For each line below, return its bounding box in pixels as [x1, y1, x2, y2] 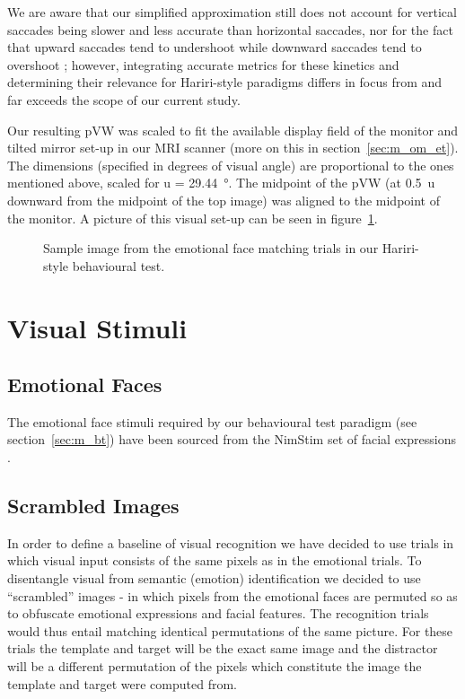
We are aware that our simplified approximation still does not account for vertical [7, 3, 457, 21]
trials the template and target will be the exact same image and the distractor [7, 639, 438, 658]
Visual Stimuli [7, 309, 188, 345]
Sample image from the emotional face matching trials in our [43, 239, 379, 258]
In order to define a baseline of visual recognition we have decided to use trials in [7, 533, 454, 552]
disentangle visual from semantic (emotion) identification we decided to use [7, 569, 421, 588]
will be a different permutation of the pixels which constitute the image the [7, 657, 422, 676]
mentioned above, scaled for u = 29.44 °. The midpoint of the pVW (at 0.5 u [7, 173, 435, 192]
